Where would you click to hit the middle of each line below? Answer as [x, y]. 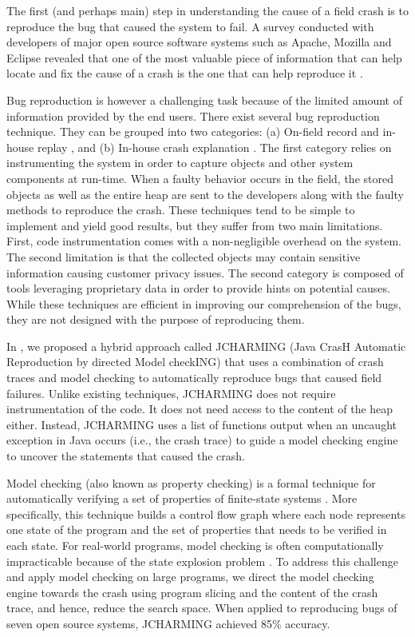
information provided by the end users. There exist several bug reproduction [193, 115]
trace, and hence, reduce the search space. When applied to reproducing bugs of [202, 608]
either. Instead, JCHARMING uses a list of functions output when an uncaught [202, 424]
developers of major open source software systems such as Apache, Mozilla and [199, 42]
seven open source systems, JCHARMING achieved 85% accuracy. [168, 623]
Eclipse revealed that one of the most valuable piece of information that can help [204, 57]
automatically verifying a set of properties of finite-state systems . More [182, 498]
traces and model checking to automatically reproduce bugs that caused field [194, 378]
